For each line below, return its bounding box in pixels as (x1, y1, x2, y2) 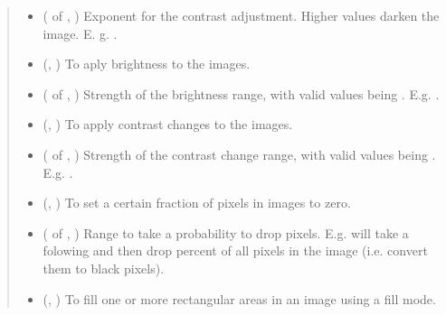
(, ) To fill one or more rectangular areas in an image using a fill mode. (43, 289, 436, 308)
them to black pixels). (43, 258, 165, 277)
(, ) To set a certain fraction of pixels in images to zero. (43, 193, 351, 212)
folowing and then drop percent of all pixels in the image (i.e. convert (43, 241, 428, 260)
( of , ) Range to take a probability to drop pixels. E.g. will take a (43, 223, 409, 242)
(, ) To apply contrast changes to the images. (43, 115, 293, 134)
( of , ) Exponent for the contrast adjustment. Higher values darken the (43, 6, 440, 24)
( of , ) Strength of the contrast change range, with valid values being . (43, 144, 436, 163)
